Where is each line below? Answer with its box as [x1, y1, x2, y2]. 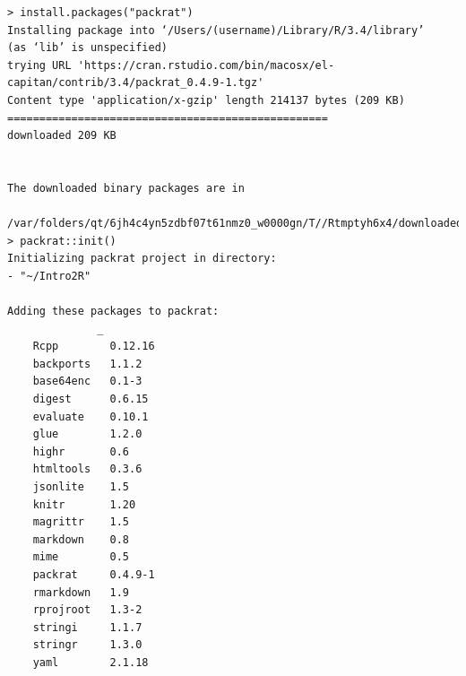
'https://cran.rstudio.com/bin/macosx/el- [77, 58, 335, 72]
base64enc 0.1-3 [32, 375, 142, 388]
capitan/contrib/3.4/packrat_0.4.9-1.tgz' [7, 76, 264, 90]
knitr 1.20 [32, 498, 136, 511]
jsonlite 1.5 [32, 481, 130, 494]
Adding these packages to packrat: [7, 305, 220, 318]
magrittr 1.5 [32, 516, 130, 529]
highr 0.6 [32, 445, 130, 458]
